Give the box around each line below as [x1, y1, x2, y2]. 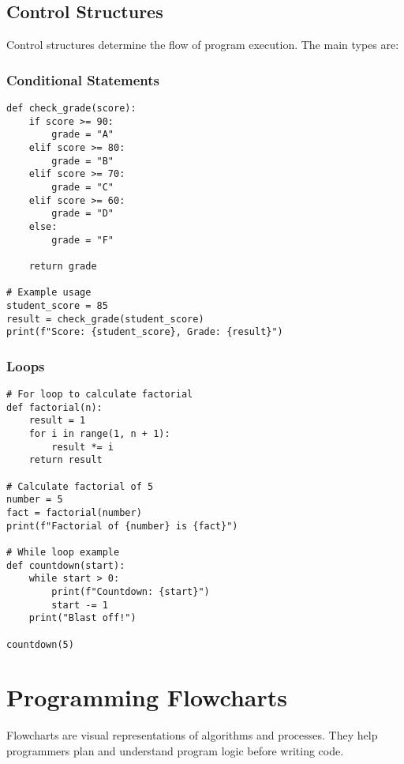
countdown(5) [6, 638, 74, 650]
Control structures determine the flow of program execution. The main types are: [6, 36, 399, 53]
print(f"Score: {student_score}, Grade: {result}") [6, 326, 283, 338]
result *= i [51, 441, 114, 453]
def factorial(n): [6, 401, 103, 413]
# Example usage [6, 287, 92, 299]
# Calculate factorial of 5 [6, 480, 154, 492]
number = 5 [6, 494, 63, 506]
